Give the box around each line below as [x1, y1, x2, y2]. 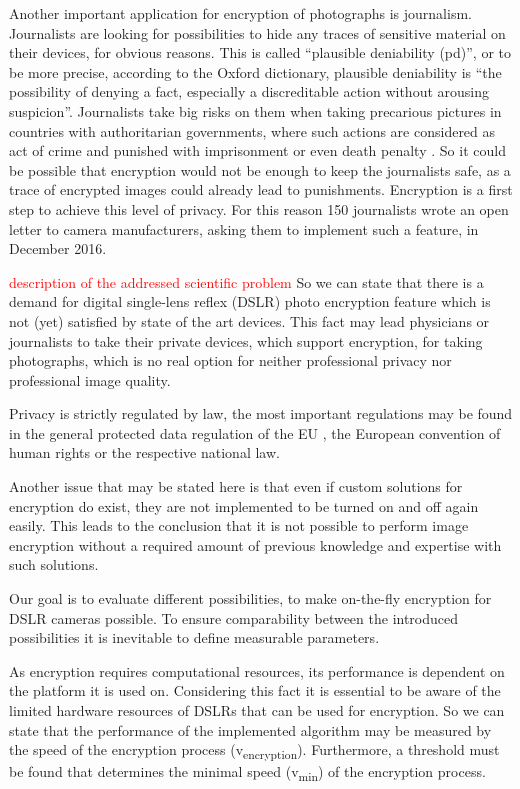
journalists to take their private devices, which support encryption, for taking [9, 330, 483, 351]
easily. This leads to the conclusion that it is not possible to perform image [9, 515, 469, 536]
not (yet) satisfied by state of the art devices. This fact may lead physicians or [9, 310, 490, 331]
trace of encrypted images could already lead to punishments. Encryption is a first [9, 179, 513, 200]
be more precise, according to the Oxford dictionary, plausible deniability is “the [9, 61, 502, 82]
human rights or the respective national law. [9, 442, 280, 463]
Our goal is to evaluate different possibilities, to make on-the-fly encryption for [9, 588, 492, 609]
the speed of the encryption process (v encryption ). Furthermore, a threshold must [9, 739, 500, 762]
